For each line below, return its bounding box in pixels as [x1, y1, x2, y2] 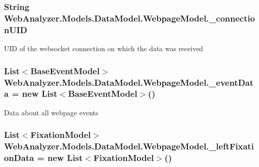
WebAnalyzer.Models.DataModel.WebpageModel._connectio [4, 12, 255, 24]
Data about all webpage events [4, 107, 98, 117]
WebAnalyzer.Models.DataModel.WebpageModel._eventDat [4, 76, 253, 88]
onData [4, 151, 34, 164]
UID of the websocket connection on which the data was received [4, 43, 203, 54]
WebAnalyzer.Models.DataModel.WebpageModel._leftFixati [4, 140, 254, 152]
